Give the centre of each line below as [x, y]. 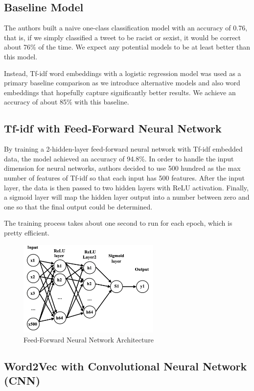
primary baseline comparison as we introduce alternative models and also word [122, 83]
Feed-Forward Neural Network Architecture [89, 339]
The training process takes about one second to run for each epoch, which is [118, 223]
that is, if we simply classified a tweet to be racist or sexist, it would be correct [123, 37]
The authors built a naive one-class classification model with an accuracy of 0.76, [126, 28]
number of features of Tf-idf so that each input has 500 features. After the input [125, 177]
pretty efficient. [27, 232]
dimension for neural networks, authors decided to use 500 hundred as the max [122, 168]
